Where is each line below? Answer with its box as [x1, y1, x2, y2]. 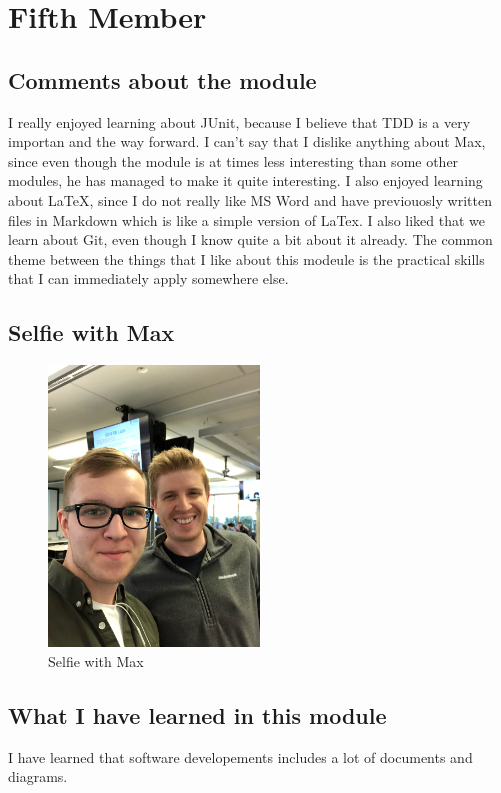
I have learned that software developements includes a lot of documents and [8, 746, 473, 767]
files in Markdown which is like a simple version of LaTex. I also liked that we [8, 209, 486, 230]
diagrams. [8, 766, 68, 787]
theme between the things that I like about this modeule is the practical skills [8, 248, 485, 269]
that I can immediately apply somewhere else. [8, 268, 289, 289]
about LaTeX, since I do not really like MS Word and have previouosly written [8, 189, 492, 210]
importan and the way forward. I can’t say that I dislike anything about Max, [8, 131, 486, 152]
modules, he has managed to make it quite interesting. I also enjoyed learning [8, 170, 483, 191]
